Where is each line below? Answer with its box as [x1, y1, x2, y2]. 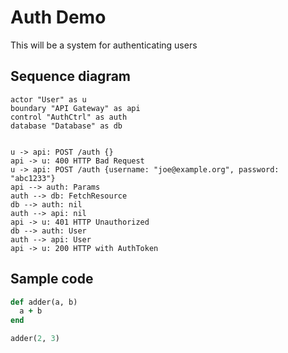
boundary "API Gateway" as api [10, 103, 141, 113]
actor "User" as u [10, 94, 87, 105]
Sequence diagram [10, 68, 132, 85]
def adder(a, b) [10, 297, 78, 307]
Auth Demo [10, 6, 107, 29]
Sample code [10, 271, 94, 288]
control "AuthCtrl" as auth [10, 112, 128, 122]
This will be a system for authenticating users [10, 39, 198, 51]
